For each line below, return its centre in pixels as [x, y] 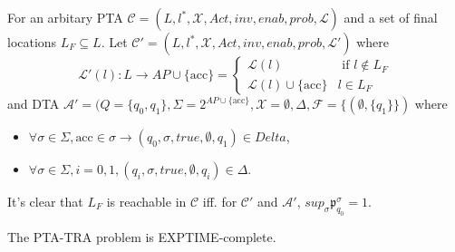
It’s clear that [45, 201]
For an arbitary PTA [65, 17]
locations [32, 42]
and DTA [34, 103]
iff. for [220, 201]
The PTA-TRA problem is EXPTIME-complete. [142, 236]
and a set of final [391, 17]
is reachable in [146, 201]
